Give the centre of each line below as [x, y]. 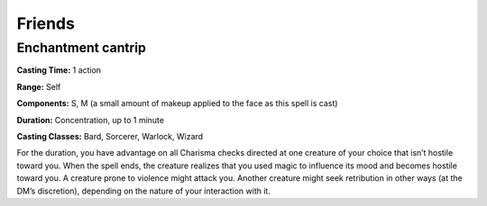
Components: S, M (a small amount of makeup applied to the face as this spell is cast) [177, 103]
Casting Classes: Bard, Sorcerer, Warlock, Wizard [110, 136]
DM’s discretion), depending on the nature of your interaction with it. [143, 191]
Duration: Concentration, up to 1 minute [90, 120]
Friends [46, 23]
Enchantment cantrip [81, 48]
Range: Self [39, 86]
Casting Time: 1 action [59, 70]
